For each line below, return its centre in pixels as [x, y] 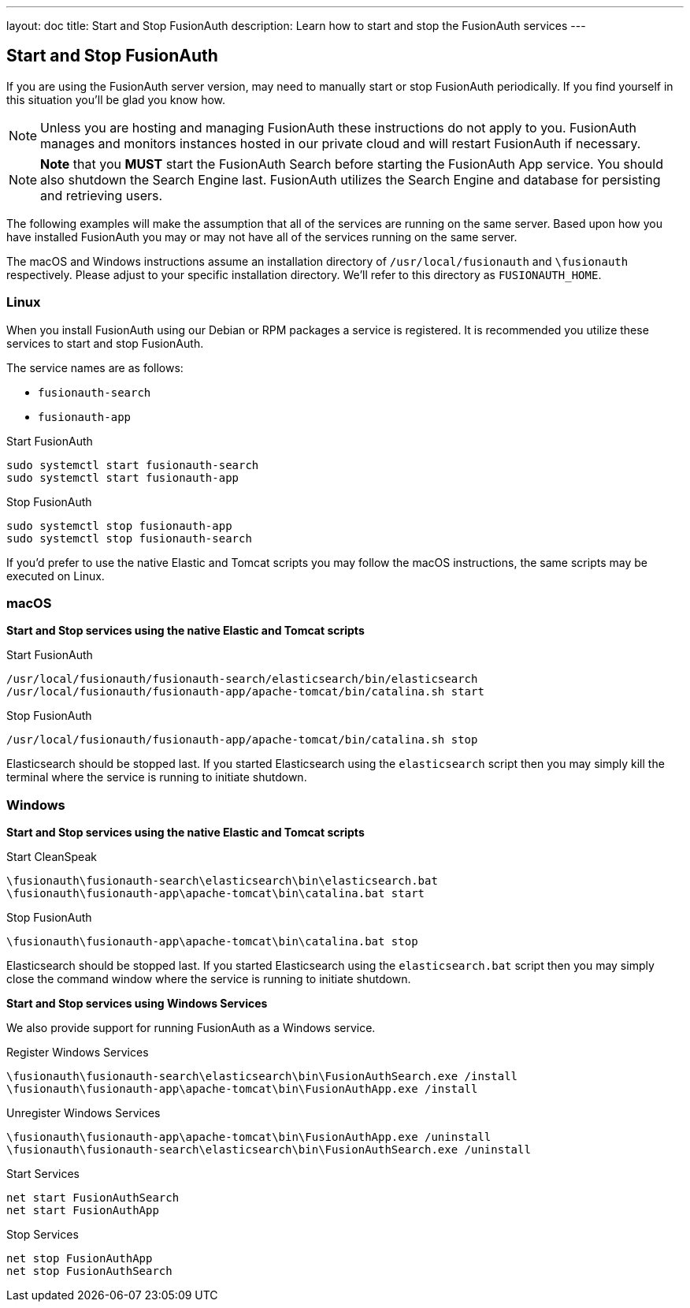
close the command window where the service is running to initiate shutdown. [209, 979]
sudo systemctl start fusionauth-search [133, 465]
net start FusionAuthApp [83, 1211]
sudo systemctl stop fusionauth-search [129, 538]
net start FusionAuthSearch [93, 1198]
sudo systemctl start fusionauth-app [123, 477]
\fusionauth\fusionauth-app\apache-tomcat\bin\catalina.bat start [216, 894]
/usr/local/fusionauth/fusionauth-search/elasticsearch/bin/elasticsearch [242, 679]
